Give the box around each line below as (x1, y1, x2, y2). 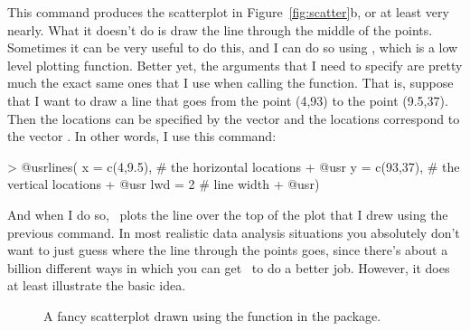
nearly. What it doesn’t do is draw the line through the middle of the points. (7, 20, 433, 39)
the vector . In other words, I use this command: (7, 127, 277, 146)
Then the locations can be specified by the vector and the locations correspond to (7, 109, 460, 128)
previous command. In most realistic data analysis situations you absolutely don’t (7, 222, 460, 241)
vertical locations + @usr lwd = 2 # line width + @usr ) (7, 175, 320, 194)
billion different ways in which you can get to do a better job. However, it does (7, 258, 450, 277)
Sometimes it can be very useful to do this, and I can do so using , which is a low (7, 38, 458, 57)
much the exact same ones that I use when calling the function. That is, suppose (7, 73, 454, 92)
